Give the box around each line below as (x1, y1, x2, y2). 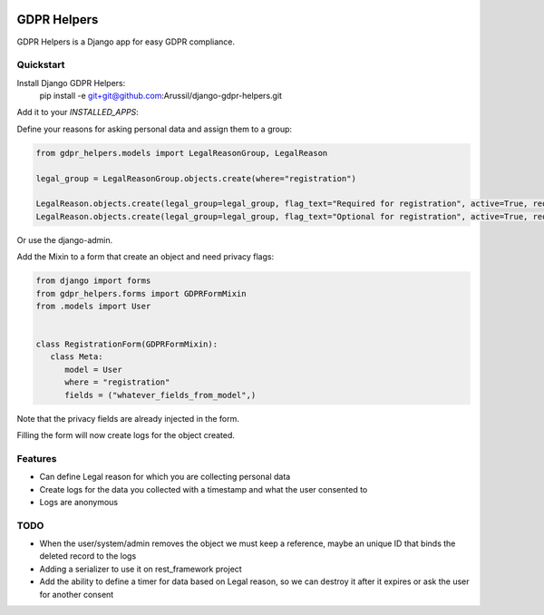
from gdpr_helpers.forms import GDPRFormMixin (35, 288, 247, 298)
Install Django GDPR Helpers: (16, 77, 126, 88)
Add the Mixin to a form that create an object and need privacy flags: (16, 251, 275, 262)
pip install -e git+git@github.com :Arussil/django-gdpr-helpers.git (39, 91, 283, 102)
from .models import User (35, 300, 151, 311)
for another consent (39, 589, 114, 600)
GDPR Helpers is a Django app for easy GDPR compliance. (16, 36, 236, 47)
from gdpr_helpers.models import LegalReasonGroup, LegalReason (35, 148, 328, 158)
